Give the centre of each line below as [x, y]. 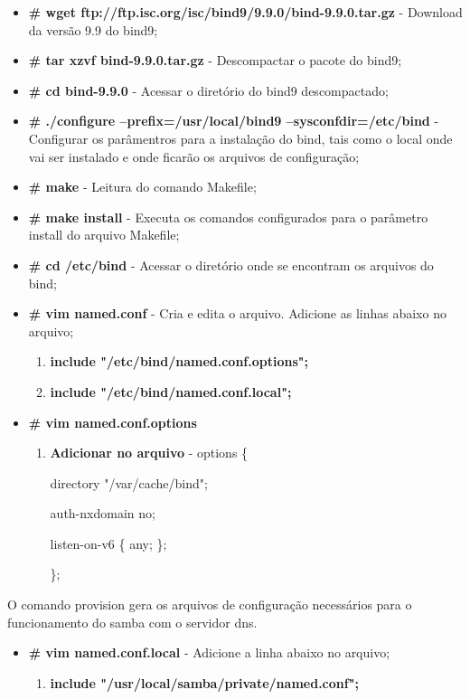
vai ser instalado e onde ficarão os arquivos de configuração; [194, 156]
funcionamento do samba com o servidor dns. [132, 622]
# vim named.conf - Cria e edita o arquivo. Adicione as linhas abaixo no [237, 313]
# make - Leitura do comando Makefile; [142, 187]
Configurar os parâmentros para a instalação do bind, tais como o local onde [240, 138]
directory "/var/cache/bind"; [129, 482]
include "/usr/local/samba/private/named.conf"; [204, 682]
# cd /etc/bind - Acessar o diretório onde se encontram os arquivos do [231, 264]
